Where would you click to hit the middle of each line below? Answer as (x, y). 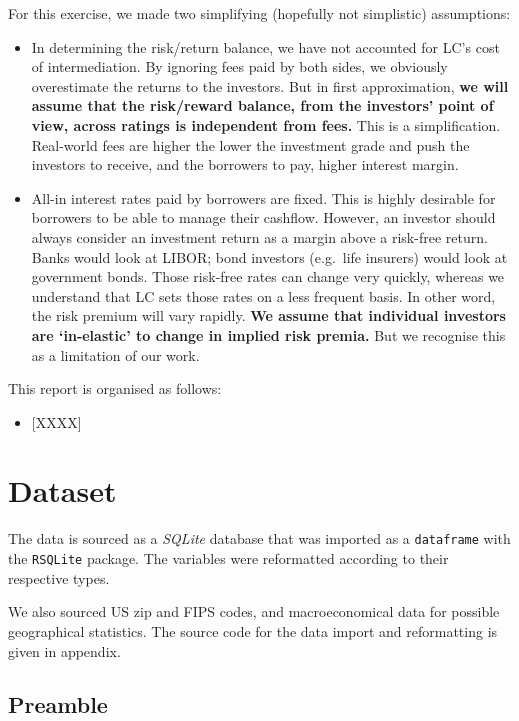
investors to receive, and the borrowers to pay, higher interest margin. (245, 164)
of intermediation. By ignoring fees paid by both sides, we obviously (239, 66)
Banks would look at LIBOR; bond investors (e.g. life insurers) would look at (269, 256)
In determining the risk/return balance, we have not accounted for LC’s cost (265, 46)
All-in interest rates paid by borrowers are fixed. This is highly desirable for (263, 197)
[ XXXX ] (56, 421)
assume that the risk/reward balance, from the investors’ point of (262, 105)
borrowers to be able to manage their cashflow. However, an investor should (263, 217)
